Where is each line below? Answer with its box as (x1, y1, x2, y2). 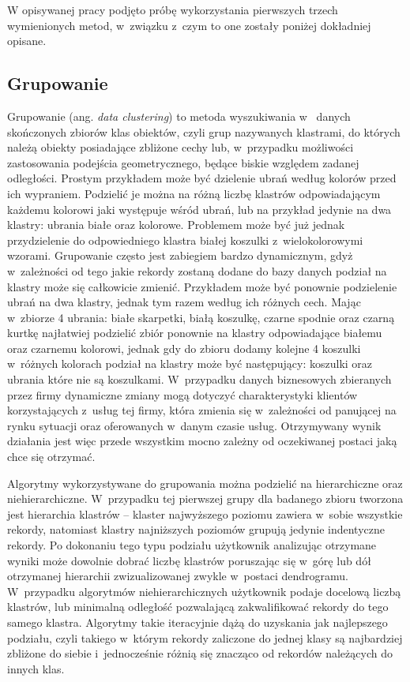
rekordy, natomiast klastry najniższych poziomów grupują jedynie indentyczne (7, 521, 385, 538)
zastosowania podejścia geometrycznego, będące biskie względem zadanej (7, 154, 359, 170)
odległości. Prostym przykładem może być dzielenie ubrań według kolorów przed (7, 170, 397, 186)
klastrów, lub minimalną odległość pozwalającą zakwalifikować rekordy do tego (7, 598, 389, 615)
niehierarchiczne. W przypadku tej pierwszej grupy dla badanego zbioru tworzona (7, 490, 404, 507)
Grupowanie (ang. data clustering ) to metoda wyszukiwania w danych (7, 107, 351, 124)
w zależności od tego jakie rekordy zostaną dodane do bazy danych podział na (7, 262, 387, 279)
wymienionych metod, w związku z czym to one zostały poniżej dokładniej (7, 17, 371, 33)
